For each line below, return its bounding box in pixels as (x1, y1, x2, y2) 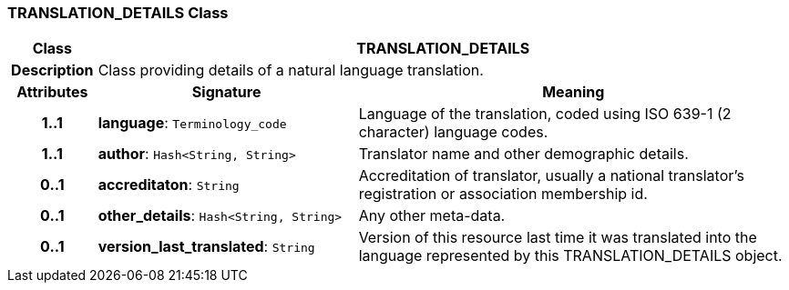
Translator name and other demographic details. (358, 145, 689, 164)
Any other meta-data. (358, 206, 506, 225)
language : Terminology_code (97, 114, 287, 133)
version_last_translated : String (97, 237, 315, 256)
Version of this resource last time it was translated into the (358, 228, 757, 247)
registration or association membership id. (358, 185, 648, 204)
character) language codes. (358, 123, 548, 142)
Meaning (542, 83, 605, 102)
